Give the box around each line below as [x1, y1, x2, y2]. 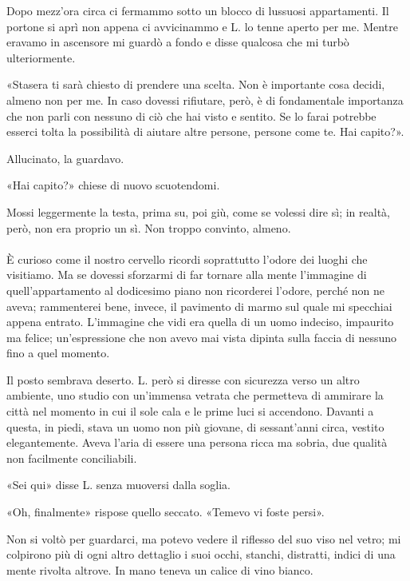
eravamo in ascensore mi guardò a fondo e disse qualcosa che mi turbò [6, 34, 349, 50]
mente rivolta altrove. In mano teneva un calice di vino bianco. [6, 561, 313, 578]
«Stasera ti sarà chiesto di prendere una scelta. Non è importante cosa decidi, [6, 76, 385, 93]
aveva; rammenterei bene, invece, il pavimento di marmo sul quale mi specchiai [6, 297, 392, 314]
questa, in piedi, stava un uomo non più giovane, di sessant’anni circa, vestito [6, 418, 384, 435]
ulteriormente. [6, 49, 76, 66]
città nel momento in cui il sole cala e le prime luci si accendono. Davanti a [6, 403, 374, 420]
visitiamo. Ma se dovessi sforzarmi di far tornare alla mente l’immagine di [6, 266, 367, 283]
